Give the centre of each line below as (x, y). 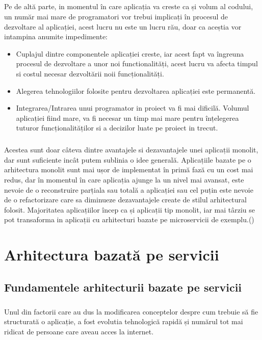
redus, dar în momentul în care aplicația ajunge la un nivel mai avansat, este (124, 180)
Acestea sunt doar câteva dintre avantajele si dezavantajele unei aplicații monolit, (131, 150)
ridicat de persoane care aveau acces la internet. (79, 331)
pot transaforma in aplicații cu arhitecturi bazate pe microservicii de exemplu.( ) (129, 219)
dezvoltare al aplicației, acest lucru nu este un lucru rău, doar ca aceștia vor (123, 26)
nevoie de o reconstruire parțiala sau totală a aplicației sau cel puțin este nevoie (129, 189)
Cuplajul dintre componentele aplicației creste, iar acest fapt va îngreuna (130, 53)
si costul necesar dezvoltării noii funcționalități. (90, 73)
